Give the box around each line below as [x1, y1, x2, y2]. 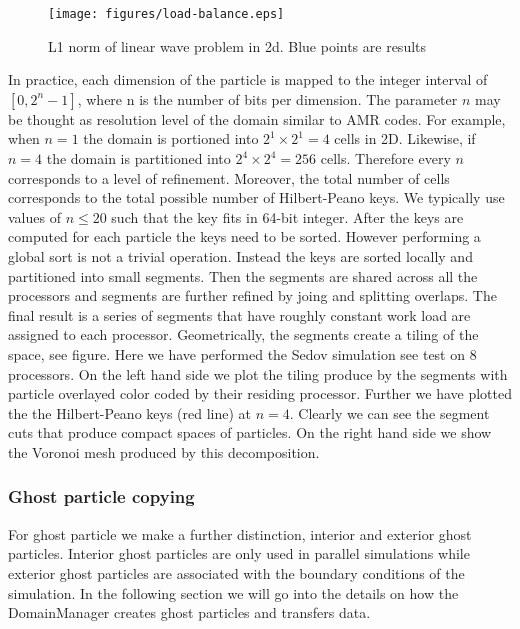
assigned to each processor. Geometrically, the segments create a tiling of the [8, 324, 479, 345]
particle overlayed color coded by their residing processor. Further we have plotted [8, 383, 512, 404]
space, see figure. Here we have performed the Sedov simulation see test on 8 [8, 343, 477, 364]
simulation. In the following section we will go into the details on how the [8, 582, 459, 603]
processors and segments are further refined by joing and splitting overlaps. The [8, 285, 497, 306]
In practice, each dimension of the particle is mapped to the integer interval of [8, 69, 488, 90]
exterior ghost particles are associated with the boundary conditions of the [8, 562, 465, 583]
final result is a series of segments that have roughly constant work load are [8, 304, 471, 325]
